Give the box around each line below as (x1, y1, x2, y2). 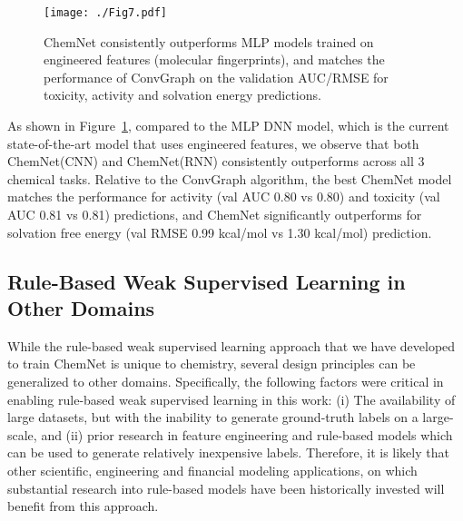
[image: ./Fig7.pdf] (44, 6, 168, 19)
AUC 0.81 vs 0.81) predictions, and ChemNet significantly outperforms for (7, 205, 422, 223)
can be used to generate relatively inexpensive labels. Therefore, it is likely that (7, 443, 449, 462)
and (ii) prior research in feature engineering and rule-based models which (41, 425, 453, 444)
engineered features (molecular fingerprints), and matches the (44, 50, 385, 69)
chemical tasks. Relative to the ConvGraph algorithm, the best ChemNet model (7, 169, 452, 188)
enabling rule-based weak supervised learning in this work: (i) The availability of (7, 389, 456, 408)
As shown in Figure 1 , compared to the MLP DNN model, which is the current (7, 116, 449, 135)
